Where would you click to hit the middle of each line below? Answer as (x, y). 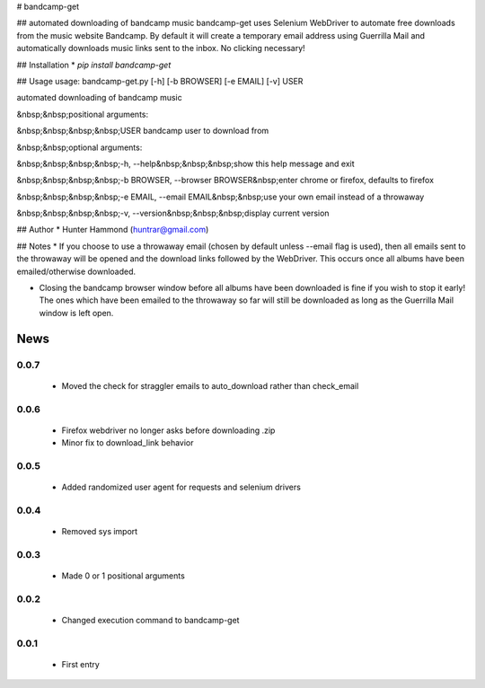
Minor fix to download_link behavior (128, 443)
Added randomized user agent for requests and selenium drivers (181, 487)
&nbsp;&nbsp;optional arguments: (79, 147)
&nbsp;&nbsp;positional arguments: (82, 114)
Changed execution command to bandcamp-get (150, 620)
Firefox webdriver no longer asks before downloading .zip (168, 430)
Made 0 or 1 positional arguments (123, 576)
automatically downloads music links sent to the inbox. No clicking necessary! (161, 49)
